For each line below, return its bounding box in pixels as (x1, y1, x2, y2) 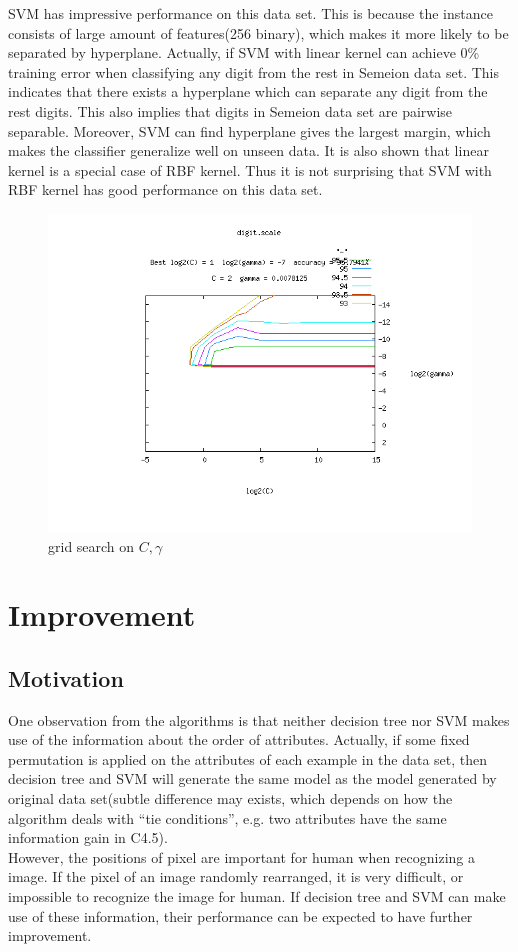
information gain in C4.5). (8, 827, 168, 848)
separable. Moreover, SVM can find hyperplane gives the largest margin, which (8, 120, 491, 141)
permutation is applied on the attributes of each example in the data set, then (8, 748, 488, 769)
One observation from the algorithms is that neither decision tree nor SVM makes (8, 709, 510, 730)
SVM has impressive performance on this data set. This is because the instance (8, 3, 493, 23)
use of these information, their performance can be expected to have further (8, 905, 473, 926)
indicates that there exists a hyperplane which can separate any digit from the (8, 81, 488, 102)
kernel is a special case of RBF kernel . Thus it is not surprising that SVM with (8, 159, 492, 180)
